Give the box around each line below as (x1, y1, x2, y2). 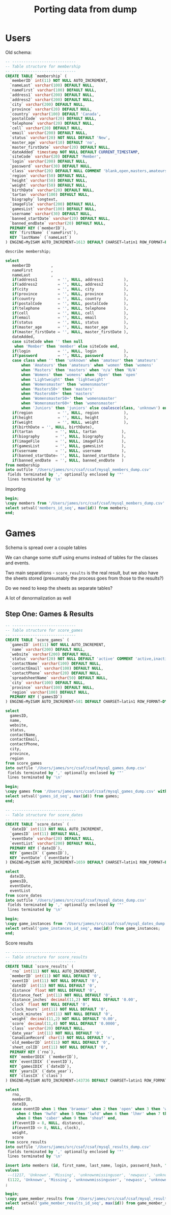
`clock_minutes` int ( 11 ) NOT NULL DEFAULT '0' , (10, 1012, 113, 1017)
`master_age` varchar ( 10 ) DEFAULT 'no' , (10, 140, 97, 145)
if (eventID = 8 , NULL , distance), (12, 1120, 85, 1126)
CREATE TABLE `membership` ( (5, 73, 67, 79)
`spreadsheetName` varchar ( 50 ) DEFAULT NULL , (10, 675, 108, 680)
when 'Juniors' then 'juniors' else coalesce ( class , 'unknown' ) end (21, 405, 169, 411)
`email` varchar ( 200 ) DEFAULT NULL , (10, 130, 88, 136)
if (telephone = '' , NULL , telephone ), (12, 306, 129, 311)
